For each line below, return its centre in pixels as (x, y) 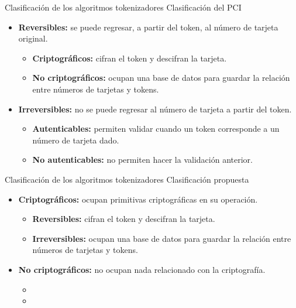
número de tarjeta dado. (76, 140)
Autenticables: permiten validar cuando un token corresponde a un (156, 129)
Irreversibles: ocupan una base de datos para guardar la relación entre (162, 238)
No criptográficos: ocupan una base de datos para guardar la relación (161, 78)
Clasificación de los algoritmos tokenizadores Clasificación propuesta (127, 179)
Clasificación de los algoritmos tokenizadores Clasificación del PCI (123, 7)
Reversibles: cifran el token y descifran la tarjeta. (124, 219)
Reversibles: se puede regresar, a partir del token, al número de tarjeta (148, 27)
